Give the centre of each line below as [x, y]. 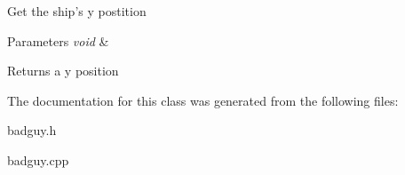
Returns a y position [63, 71]
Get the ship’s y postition [77, 11]
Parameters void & [58, 40]
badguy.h [32, 130]
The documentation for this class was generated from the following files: [203, 100]
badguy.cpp [38, 159]
